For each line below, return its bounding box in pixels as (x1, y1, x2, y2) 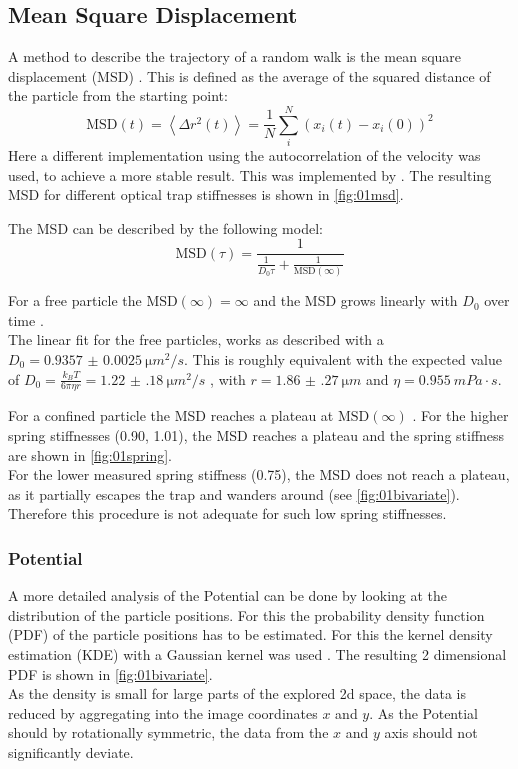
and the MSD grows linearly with (253, 290, 458, 311)
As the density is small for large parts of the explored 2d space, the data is (8, 683, 466, 704)
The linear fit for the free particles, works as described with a (8, 329, 384, 350)
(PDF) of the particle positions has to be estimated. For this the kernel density (8, 624, 493, 645)
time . (8, 309, 44, 330)
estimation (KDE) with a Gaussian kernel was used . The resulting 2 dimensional (8, 643, 507, 664)
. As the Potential (369, 702, 478, 723)
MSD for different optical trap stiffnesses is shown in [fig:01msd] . (8, 184, 404, 205)
